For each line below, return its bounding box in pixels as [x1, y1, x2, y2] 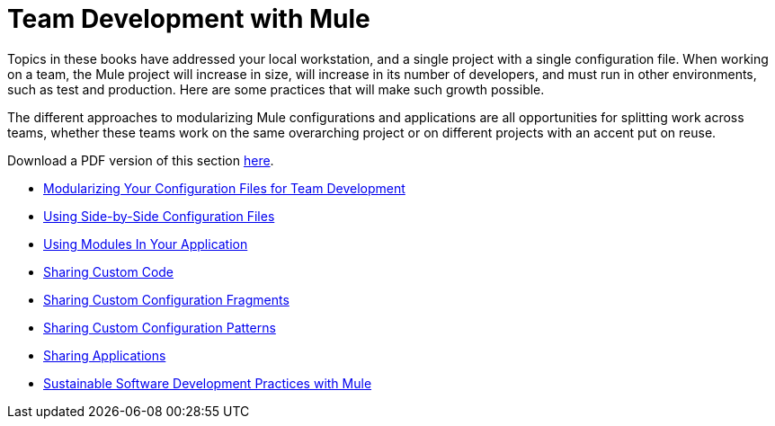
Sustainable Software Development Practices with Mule [43, 375, 372, 391]
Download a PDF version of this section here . [7, 152, 274, 168]
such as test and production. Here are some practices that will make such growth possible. [7, 81, 545, 97]
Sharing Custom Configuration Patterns [43, 319, 276, 335]
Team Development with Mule [7, 4, 370, 34]
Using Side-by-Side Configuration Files [43, 208, 275, 224]
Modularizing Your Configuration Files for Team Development [43, 180, 405, 196]
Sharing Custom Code [43, 263, 174, 280]
